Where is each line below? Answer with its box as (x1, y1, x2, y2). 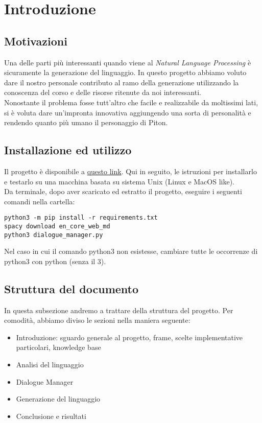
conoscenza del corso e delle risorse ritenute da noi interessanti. (4, 87, 201, 98)
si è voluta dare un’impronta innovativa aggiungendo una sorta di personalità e (4, 107, 251, 118)
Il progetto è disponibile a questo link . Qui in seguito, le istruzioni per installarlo (4, 166, 257, 176)
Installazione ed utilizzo (4, 142, 132, 158)
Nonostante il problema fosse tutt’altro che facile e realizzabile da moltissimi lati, (4, 97, 258, 107)
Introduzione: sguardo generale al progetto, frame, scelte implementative (16, 332, 243, 342)
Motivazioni (4, 33, 67, 49)
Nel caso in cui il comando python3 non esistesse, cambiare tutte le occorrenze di (4, 246, 258, 256)
